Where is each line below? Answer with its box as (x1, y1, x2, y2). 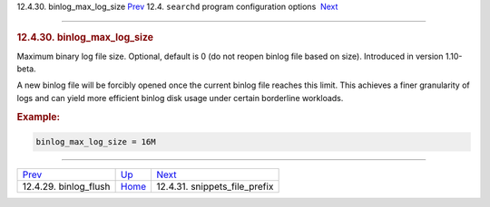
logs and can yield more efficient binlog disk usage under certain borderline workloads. (16, 92, 344, 103)
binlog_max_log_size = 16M (35, 136, 156, 147)
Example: (16, 110, 61, 123)
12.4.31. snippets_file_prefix (156, 181, 274, 193)
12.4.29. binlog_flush (22, 181, 111, 193)
